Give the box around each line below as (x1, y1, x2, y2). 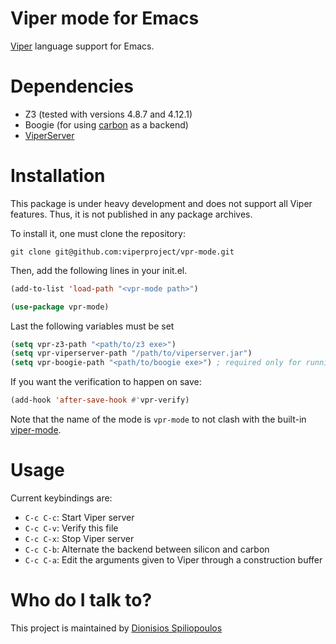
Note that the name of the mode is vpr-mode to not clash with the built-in (10, 413, 307, 426)
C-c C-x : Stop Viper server (24, 533, 135, 544)
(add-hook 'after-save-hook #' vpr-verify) (10, 395, 190, 406)
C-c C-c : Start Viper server (24, 512, 135, 523)
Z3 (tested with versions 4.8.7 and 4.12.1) (24, 108, 193, 120)
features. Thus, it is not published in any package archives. (10, 208, 253, 220)
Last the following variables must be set (10, 320, 175, 332)
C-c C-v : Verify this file (24, 522, 119, 534)
